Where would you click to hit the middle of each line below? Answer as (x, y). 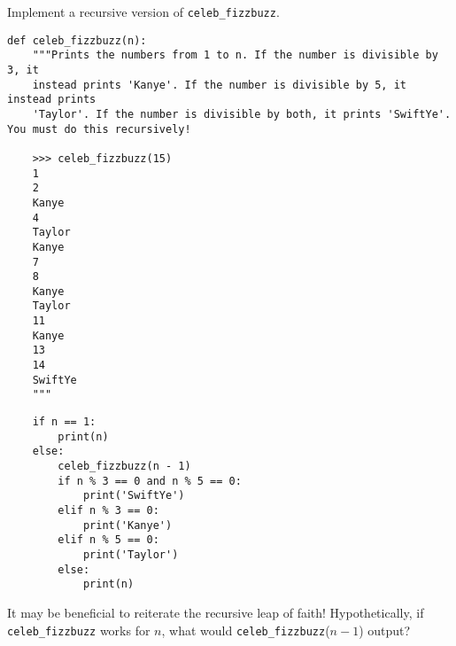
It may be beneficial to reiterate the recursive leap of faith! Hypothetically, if (216, 612)
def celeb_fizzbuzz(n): (77, 40)
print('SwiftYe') (134, 496)
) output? (385, 630)
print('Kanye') (128, 525)
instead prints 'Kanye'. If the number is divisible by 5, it (220, 85)
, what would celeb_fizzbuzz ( (246, 630)
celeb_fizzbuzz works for (79, 630)
